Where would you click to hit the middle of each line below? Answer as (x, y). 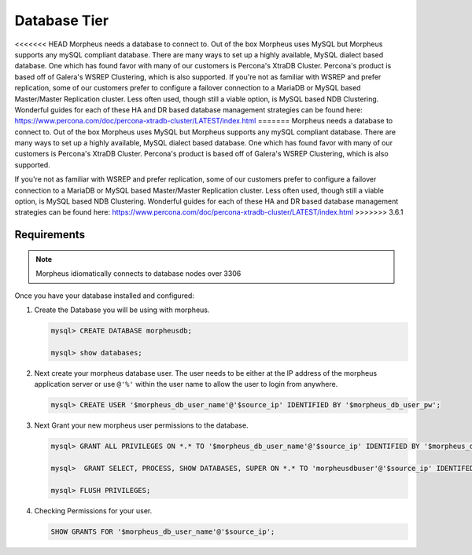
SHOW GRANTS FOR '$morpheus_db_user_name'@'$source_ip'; (163, 531)
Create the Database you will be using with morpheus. (122, 310)
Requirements (50, 235)
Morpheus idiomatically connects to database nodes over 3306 (138, 274)
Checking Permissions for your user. (93, 510)
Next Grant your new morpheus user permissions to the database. (141, 425)
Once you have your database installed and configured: (104, 296)
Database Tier (62, 20)
